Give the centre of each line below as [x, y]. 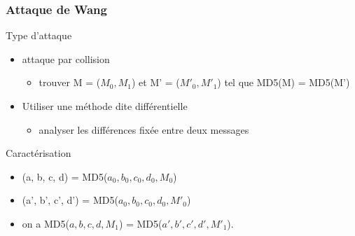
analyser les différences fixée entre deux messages [144, 129]
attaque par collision [66, 58]
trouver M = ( [70, 82]
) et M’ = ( [155, 82]
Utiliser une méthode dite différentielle [105, 106]
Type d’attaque [39, 35]
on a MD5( [46, 223]
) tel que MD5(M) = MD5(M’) [284, 82]
